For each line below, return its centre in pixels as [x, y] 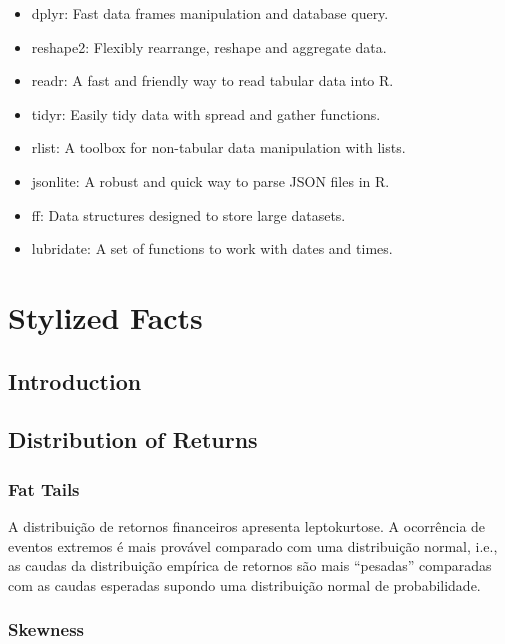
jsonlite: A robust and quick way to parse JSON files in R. [210, 180]
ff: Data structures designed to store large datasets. [188, 214]
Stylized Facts [105, 316]
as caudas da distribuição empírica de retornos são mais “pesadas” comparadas [250, 565]
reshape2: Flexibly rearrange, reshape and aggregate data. [209, 46]
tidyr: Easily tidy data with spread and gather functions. [206, 113]
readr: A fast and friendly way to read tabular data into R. [212, 80]
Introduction [75, 380]
